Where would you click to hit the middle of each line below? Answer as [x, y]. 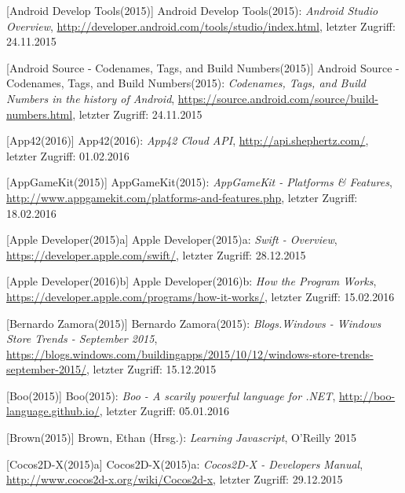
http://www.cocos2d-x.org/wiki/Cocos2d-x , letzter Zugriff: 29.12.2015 [175, 479]
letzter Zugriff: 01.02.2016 [68, 155]
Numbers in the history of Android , [91, 98]
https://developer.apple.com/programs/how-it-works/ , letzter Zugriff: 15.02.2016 [201, 296]
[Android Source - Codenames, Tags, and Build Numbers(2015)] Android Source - [203, 67]
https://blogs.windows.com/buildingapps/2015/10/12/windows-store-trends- [190, 353]
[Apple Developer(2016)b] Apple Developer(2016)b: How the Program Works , [192, 281]
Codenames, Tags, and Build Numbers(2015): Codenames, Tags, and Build [186, 83]
